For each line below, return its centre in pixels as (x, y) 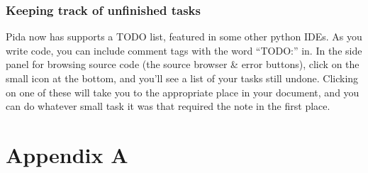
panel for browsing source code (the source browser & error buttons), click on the (183, 64)
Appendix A (67, 154)
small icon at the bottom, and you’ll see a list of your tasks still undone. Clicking (182, 78)
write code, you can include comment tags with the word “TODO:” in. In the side (184, 50)
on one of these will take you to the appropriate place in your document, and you (183, 92)
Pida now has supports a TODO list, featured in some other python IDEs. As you (184, 37)
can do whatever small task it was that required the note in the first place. (168, 106)
